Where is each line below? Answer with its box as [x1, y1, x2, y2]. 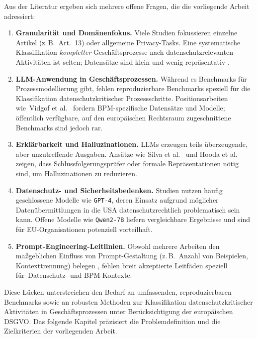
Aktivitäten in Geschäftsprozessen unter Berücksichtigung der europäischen [4, 306, 233, 317]
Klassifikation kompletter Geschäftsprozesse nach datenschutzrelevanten [15, 47, 233, 57]
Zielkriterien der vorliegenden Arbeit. [4, 326, 117, 336]
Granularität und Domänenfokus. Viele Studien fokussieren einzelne [15, 27, 238, 38]
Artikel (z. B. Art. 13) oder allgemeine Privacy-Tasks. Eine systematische [15, 37, 241, 47]
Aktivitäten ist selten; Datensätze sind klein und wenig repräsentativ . [15, 56, 230, 67]
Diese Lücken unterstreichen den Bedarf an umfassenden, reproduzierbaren [4, 286, 232, 297]
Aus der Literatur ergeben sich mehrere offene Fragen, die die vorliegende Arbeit [4, 1, 250, 11]
